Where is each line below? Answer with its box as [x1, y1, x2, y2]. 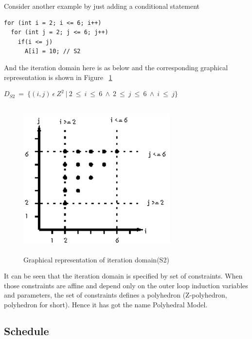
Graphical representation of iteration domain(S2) [23, 254, 169, 264]
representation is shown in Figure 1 [4, 72, 112, 82]
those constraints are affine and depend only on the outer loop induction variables [4, 280, 248, 290]
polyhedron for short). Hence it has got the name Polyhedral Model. [4, 299, 208, 310]
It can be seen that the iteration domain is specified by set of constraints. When [4, 271, 243, 281]
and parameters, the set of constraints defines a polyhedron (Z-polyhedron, [4, 290, 227, 300]
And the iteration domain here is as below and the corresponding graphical [4, 62, 228, 72]
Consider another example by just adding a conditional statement [4, 1, 200, 11]
